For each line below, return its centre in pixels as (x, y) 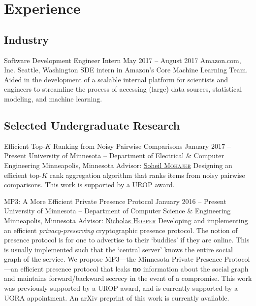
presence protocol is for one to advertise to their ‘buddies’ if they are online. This (127, 240)
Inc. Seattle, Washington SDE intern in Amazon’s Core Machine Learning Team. (126, 70)
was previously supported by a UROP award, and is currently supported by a (121, 288)
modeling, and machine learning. (53, 98)
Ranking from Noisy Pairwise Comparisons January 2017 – (142, 146)
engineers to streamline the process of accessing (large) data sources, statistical (123, 89)
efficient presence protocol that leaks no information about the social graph (134, 268)
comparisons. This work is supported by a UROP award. (89, 185)
